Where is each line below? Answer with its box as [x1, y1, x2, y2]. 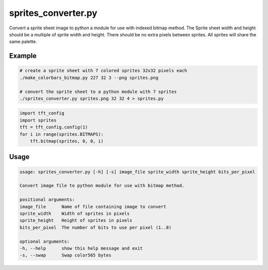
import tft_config [19, 110, 65, 116]
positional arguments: [19, 197, 75, 202]
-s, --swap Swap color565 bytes [19, 253, 112, 258]
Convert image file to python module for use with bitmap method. [19, 183, 185, 188]
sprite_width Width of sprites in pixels [19, 210, 130, 216]
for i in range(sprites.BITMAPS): [19, 131, 104, 137]
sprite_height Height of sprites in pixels [19, 218, 133, 223]
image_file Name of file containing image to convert [19, 204, 166, 209]
